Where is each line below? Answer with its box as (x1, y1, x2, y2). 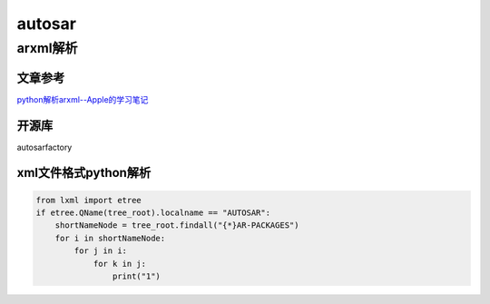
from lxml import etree (35, 195, 142, 205)
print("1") (112, 270, 161, 281)
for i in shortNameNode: (54, 232, 166, 243)
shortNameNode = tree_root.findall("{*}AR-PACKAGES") (54, 221, 299, 230)
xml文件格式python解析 (16, 165, 152, 181)
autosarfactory (16, 142, 73, 152)
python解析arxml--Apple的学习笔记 (16, 93, 149, 104)
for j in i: (73, 246, 127, 256)
